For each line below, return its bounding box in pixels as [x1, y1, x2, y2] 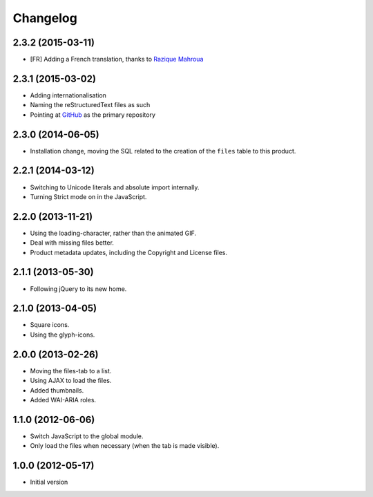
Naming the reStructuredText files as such [30, 101, 151, 109]
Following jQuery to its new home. [30, 284, 127, 293]
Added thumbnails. [30, 386, 84, 394]
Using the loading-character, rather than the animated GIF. [30, 229, 197, 237]
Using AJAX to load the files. [30, 377, 112, 385]
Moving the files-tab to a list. [30, 366, 112, 375]
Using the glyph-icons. [30, 330, 95, 339]
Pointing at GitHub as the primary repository [30, 111, 155, 119]
